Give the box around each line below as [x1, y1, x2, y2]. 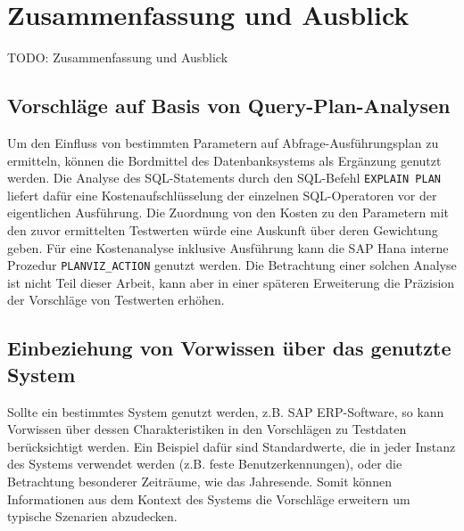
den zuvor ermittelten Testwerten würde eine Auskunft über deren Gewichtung [7, 220, 438, 239]
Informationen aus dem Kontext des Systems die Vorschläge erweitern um [7, 489, 410, 508]
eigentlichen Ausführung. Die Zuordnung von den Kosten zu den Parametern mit [7, 203, 450, 222]
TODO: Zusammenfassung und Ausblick [7, 48, 228, 67]
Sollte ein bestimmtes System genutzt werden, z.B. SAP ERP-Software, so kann [7, 402, 444, 421]
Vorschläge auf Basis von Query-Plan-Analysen [7, 92, 451, 119]
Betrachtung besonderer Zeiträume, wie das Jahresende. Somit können [7, 471, 392, 490]
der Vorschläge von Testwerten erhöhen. [7, 290, 225, 309]
